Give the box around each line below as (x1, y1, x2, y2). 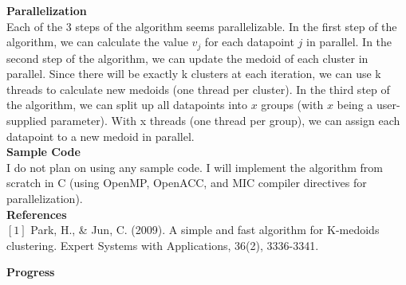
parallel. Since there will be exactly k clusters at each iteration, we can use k (6, 65, 381, 82)
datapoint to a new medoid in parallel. (6, 127, 195, 144)
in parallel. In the (306, 33, 392, 50)
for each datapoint (204, 33, 294, 50)
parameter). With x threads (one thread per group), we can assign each (50, 112, 400, 129)
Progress (6, 264, 55, 280)
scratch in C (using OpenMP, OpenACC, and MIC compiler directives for (6, 174, 367, 191)
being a (337, 96, 373, 113)
